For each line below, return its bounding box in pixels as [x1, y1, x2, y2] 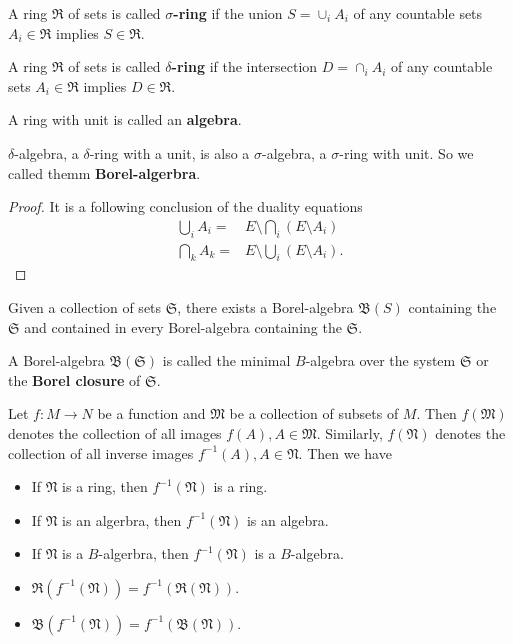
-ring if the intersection [171, 56, 318, 77]
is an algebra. [246, 509, 329, 530]
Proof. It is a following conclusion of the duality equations [8, 196, 363, 217]
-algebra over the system [305, 350, 456, 371]
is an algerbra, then [62, 509, 182, 530]
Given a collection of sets [8, 297, 162, 317]
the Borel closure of [8, 369, 141, 390]
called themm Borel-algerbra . [8, 162, 201, 183]
